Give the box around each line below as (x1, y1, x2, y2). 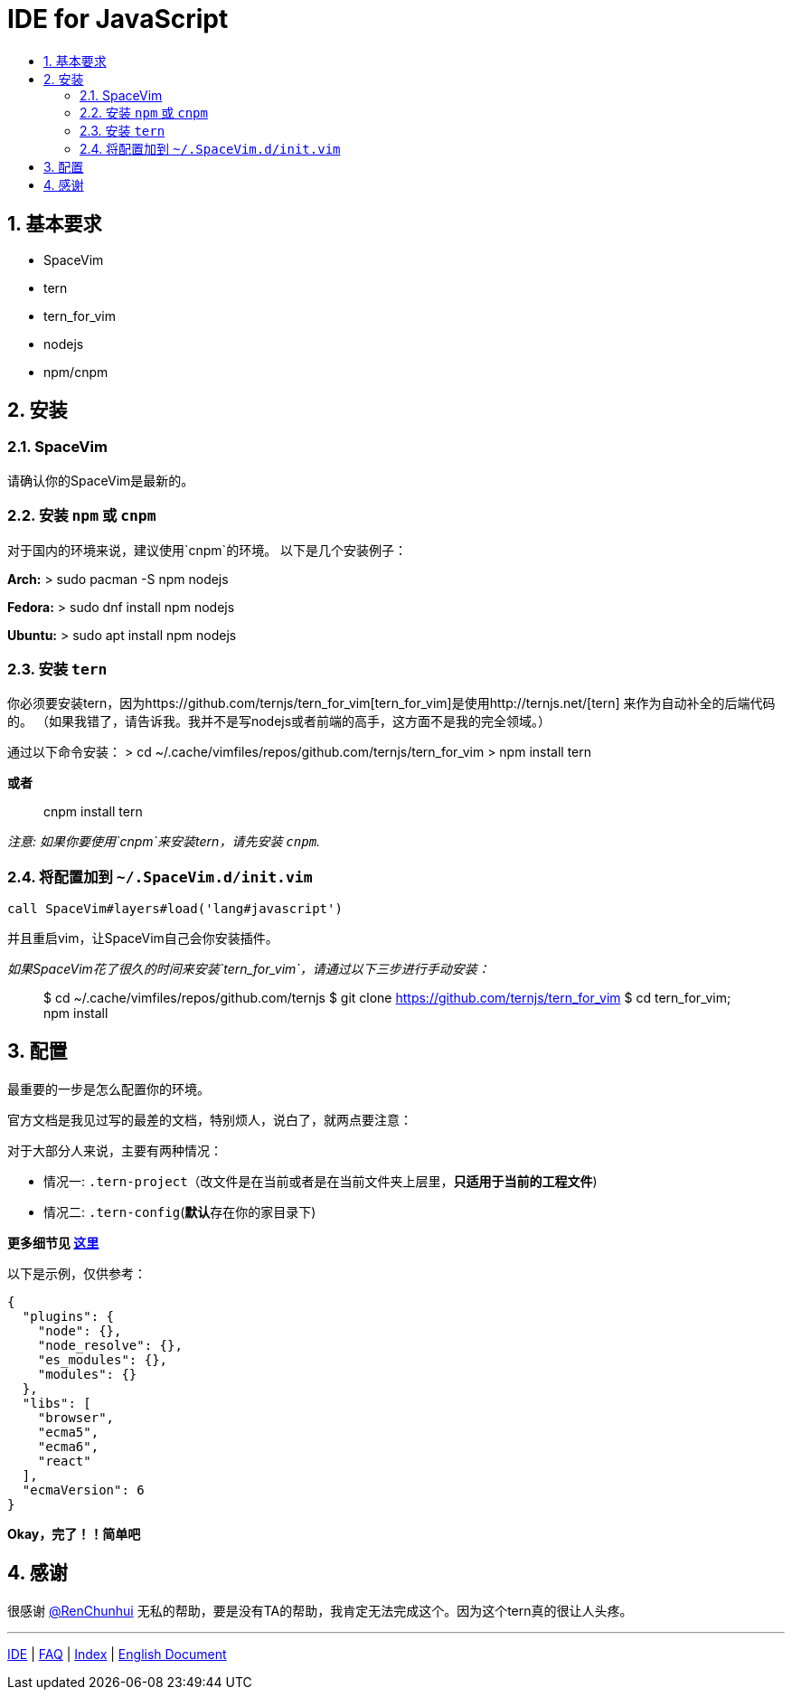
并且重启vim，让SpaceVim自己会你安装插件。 (7, 930, 278, 947)
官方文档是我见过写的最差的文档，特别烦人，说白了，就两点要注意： (7, 1111, 412, 1127)
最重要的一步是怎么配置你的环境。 (7, 1080, 210, 1097)
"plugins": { (22, 1308, 115, 1324)
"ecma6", (37, 1438, 99, 1454)
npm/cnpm (43, 363, 108, 380)
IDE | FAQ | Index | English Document (7, 1645, 227, 1662)
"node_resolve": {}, (37, 1337, 183, 1353)
